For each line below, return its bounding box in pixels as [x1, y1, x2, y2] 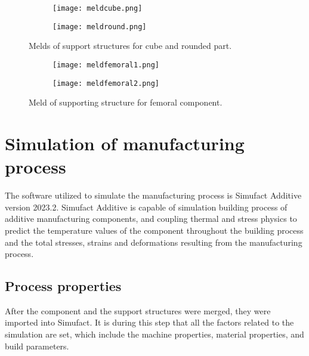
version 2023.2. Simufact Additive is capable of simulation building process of [5, 200, 288, 213]
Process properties [5, 277, 122, 295]
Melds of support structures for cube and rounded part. [29, 39, 232, 52]
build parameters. [5, 339, 69, 352]
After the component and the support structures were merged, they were [5, 304, 271, 317]
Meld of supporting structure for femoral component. [29, 96, 223, 109]
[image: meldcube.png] [52, 4, 143, 13]
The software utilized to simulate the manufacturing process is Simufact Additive [5, 189, 302, 202]
